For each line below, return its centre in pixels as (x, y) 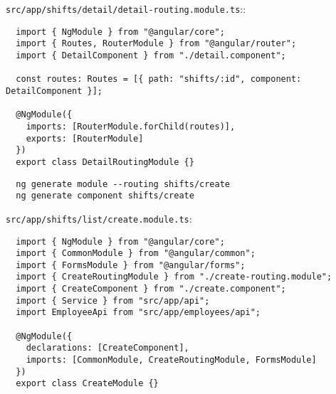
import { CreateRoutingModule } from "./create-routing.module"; (174, 277)
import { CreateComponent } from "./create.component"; (151, 289)
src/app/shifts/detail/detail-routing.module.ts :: (126, 9)
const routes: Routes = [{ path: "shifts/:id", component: (159, 79)
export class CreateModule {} (87, 384)
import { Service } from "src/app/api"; (113, 300)
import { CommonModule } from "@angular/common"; (136, 254)
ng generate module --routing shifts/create (123, 184)
